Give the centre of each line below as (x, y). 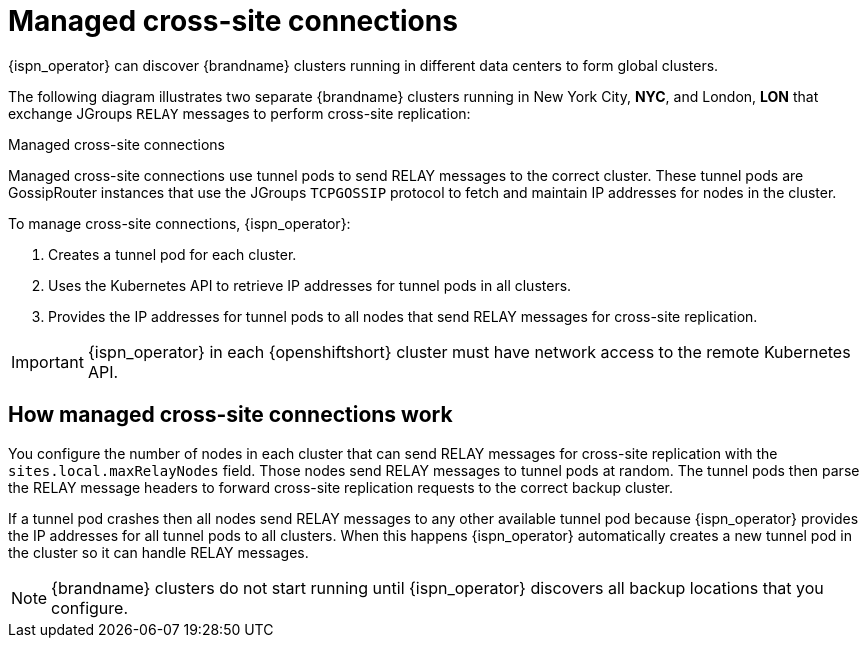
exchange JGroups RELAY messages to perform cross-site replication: (239, 113)
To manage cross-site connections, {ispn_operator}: (179, 223)
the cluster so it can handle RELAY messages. (158, 552)
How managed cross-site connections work (230, 415)
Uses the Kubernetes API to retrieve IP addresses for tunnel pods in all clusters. (310, 285)
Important (47, 361)
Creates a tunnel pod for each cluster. (172, 254)
